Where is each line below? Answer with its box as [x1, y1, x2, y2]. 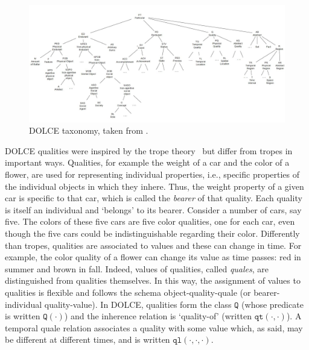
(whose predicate [241, 298, 304, 310]
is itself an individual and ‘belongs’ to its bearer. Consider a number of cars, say [5, 203, 302, 216]
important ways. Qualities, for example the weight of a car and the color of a [5, 156, 290, 169]
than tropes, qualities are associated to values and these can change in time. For [5, 239, 302, 251]
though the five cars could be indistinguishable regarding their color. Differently [5, 227, 300, 239]
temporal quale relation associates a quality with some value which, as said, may [5, 321, 303, 334]
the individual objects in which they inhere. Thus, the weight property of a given [5, 180, 304, 192]
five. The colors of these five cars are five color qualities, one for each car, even [5, 215, 295, 228]
